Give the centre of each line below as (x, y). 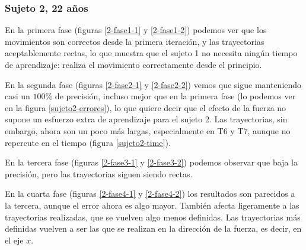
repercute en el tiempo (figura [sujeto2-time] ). (88, 142)
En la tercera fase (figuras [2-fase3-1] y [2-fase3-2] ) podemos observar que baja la (151, 162)
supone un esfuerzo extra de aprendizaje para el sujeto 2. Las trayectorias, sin (146, 119)
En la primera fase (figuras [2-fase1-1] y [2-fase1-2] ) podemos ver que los (136, 30)
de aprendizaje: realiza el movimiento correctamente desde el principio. (133, 64)
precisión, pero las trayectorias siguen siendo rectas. (99, 173)
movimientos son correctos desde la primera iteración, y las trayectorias (135, 41)
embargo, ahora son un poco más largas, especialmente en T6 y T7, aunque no (148, 130)
